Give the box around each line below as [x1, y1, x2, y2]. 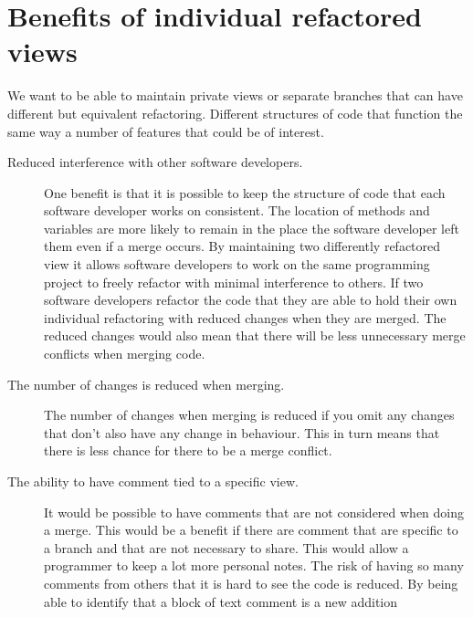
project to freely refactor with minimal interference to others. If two [44, 272, 424, 291]
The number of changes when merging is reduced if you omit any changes [44, 405, 455, 424]
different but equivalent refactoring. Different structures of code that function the [7, 103, 463, 122]
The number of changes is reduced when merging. [7, 374, 285, 393]
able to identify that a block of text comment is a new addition [44, 591, 398, 611]
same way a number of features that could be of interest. [7, 121, 324, 141]
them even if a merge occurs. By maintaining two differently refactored [44, 236, 441, 256]
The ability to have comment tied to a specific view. [7, 472, 299, 490]
